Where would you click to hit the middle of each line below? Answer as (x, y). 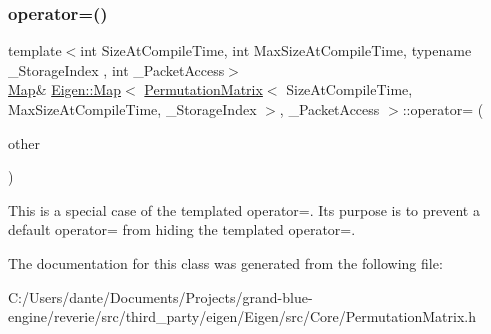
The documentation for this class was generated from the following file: (225, 262)
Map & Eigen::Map (65, 89)
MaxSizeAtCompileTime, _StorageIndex (132, 109)
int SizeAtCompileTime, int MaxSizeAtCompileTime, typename (276, 50)
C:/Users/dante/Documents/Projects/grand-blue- (160, 296)
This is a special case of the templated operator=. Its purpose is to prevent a (244, 209)
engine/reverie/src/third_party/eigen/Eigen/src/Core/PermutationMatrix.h (242, 316)
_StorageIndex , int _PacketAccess (116, 69)
